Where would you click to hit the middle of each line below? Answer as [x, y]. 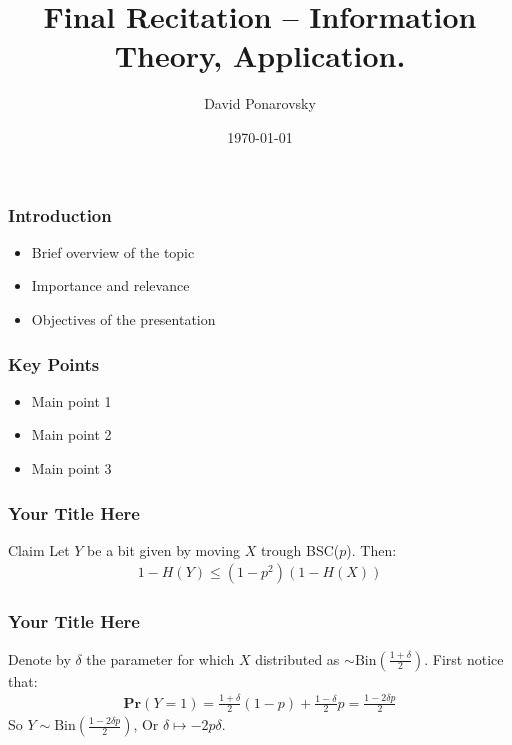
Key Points [54, 363]
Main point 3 [71, 467]
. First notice [464, 658]
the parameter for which [160, 658]
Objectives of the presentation [123, 318]
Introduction [60, 214]
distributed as [297, 658]
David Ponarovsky [260, 103]
